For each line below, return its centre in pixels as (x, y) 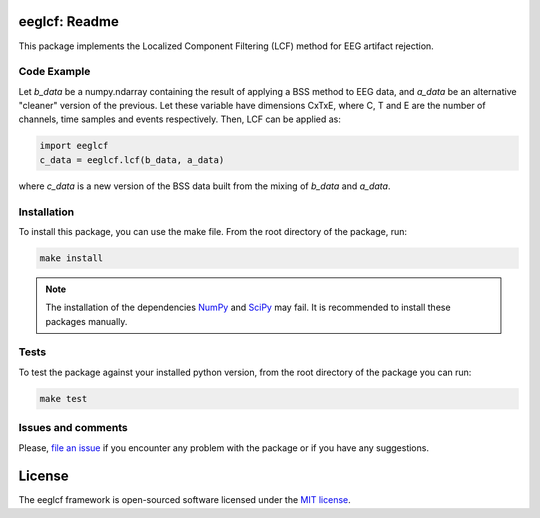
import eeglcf (74, 146)
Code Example (54, 72)
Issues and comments (73, 428)
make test (63, 398)
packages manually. (86, 321)
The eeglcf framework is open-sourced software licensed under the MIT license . (185, 500)
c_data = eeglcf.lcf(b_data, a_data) (132, 159)
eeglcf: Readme (69, 21)
